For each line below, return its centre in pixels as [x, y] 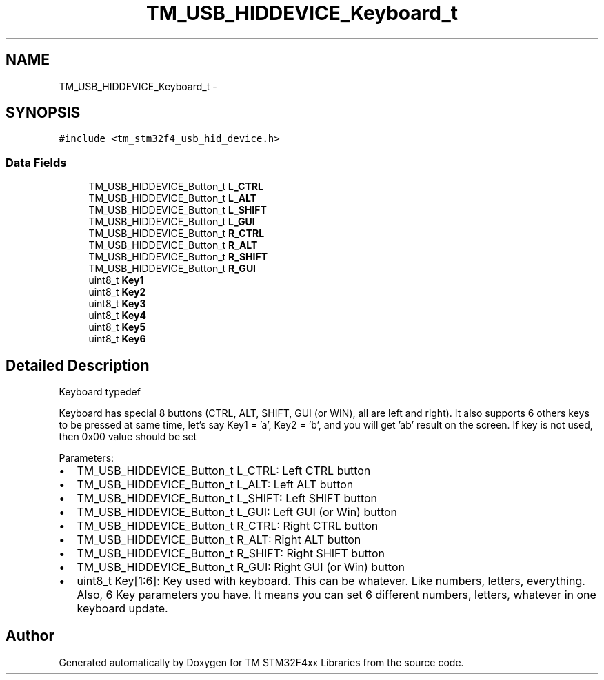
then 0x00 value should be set [128, 437]
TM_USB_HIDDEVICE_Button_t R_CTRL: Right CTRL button [228, 526]
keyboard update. [122, 609]
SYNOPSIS [43, 113]
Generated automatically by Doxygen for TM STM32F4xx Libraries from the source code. [261, 662]
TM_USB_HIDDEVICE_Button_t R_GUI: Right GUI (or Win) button [241, 567]
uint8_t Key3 [117, 304]
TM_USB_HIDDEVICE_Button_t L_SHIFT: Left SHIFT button [227, 498]
